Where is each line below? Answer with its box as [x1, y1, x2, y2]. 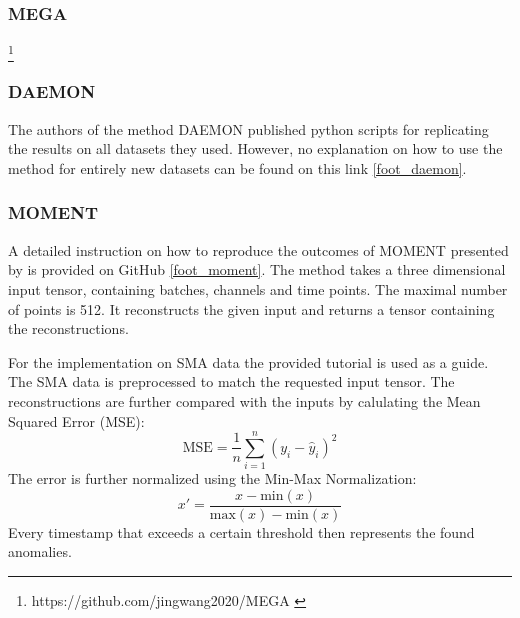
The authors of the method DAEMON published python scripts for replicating [8, 118, 489, 139]
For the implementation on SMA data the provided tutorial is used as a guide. [8, 351, 489, 372]
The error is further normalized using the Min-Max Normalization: [8, 468, 417, 489]
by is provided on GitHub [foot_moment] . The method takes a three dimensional [8, 259, 506, 280]
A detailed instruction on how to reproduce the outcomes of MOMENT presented [8, 239, 509, 260]
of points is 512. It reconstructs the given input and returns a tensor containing [8, 298, 495, 319]
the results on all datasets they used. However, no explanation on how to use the [8, 138, 503, 159]
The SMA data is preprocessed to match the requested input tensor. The [8, 371, 455, 392]
